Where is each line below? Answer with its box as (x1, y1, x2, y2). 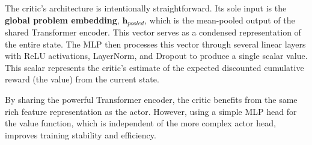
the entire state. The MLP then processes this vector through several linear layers (5, 37, 306, 50)
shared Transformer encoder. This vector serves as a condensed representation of (5, 26, 301, 39)
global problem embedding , (5, 13, 120, 26)
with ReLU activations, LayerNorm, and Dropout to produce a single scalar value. (5, 49, 308, 62)
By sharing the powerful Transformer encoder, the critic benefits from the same (5, 93, 298, 106)
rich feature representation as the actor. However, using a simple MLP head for (5, 105, 297, 117)
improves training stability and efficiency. (5, 128, 156, 141)
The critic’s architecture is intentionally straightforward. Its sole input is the (5, 2, 287, 14)
